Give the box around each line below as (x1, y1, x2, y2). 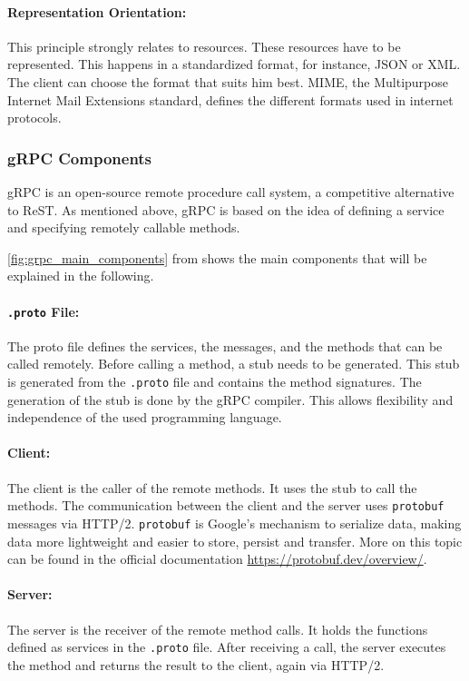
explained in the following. (7, 266, 154, 285)
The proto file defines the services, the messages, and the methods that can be (7, 336, 443, 355)
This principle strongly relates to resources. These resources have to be (7, 36, 401, 55)
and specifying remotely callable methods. (7, 218, 240, 237)
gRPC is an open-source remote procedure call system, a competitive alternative (7, 182, 454, 201)
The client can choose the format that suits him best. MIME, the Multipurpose (7, 72, 448, 91)
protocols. (7, 108, 62, 127)
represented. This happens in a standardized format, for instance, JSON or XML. (7, 54, 461, 74)
